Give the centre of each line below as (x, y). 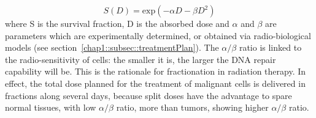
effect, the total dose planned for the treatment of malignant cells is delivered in (155, 83)
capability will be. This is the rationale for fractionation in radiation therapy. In (156, 71)
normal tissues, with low (51, 107)
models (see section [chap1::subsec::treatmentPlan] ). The (112, 47)
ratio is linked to (270, 47)
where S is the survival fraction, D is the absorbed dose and (117, 23)
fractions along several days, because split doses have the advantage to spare (148, 95)
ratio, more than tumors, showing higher (192, 107)
